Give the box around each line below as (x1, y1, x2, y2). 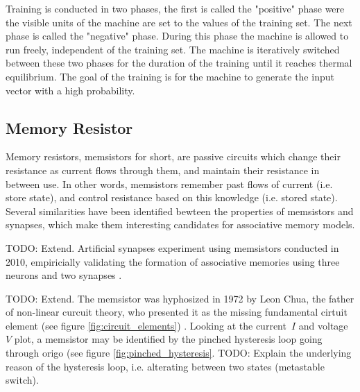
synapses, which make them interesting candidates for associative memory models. (6, 217, 355, 232)
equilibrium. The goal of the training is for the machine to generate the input (6, 69, 334, 83)
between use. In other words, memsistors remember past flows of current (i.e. (6, 176, 333, 191)
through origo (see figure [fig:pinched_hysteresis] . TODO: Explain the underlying (6, 346, 352, 360)
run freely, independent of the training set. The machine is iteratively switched (6, 42, 340, 56)
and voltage (298, 318, 348, 332)
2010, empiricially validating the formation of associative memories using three (6, 254, 340, 269)
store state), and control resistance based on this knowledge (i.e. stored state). (6, 190, 338, 205)
